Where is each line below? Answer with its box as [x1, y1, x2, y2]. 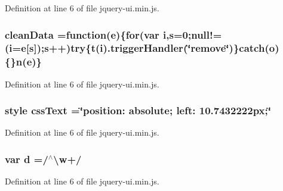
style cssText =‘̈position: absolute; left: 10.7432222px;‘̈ [5, 103, 271, 118]
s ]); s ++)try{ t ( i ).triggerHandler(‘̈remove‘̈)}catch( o [29, 40, 275, 55]
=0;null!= [173, 27, 222, 42]
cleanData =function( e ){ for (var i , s [5, 27, 174, 42]
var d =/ [5, 151, 48, 166]
